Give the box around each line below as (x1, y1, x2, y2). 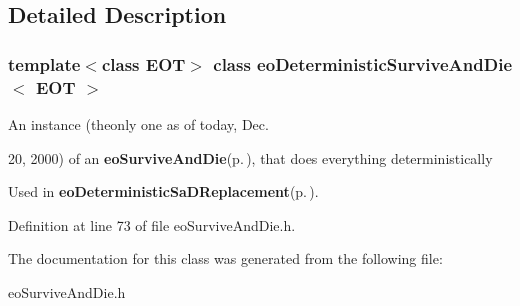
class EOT (101, 51, 186, 76)
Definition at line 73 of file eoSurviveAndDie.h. (8, 214, 296, 235)
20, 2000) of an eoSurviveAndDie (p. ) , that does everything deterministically (8, 147, 493, 168)
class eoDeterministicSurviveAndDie (213, 51, 513, 76)
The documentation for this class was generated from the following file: (8, 248, 443, 269)
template (8, 51, 81, 76)
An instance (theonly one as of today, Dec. (8, 113, 269, 134)
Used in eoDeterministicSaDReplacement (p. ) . (8, 181, 319, 202)
